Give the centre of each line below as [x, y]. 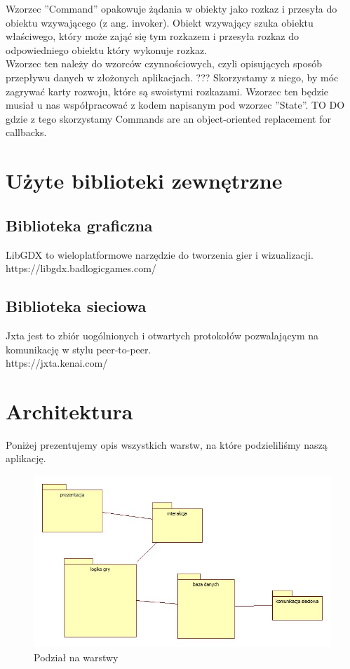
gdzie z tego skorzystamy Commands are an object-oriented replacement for [168, 118]
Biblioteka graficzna [79, 225]
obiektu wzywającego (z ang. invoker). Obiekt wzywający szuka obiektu [160, 22]
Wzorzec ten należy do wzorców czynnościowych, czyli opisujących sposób [164, 63]
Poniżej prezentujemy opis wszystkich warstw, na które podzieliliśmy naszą [167, 444]
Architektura [69, 411]
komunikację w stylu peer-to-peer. [79, 349]
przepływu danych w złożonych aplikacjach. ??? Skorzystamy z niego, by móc [172, 77]
